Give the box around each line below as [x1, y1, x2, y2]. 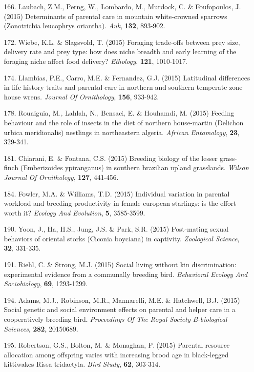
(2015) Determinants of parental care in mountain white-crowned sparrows [4, 11, 227, 21]
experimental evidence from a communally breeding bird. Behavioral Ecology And [4, 269, 248, 279]
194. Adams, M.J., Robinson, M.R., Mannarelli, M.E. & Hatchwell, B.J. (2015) [4, 294, 240, 305]
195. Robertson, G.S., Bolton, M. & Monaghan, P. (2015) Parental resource [4, 340, 230, 350]
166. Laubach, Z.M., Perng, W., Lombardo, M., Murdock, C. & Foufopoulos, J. [4, 1, 241, 11]
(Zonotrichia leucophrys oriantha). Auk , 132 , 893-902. [4, 20, 165, 31]
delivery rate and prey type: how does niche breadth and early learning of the [4, 46, 236, 57]
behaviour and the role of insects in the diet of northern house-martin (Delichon [4, 117, 244, 127]
